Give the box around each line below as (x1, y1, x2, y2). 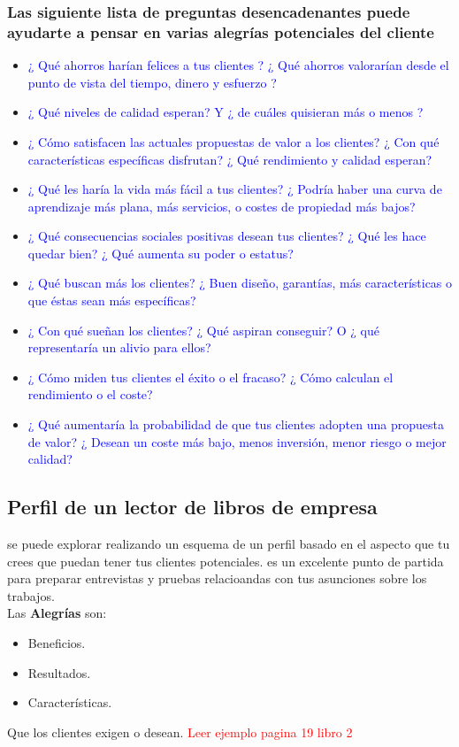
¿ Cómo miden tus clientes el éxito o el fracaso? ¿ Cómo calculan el (27, 367, 394, 386)
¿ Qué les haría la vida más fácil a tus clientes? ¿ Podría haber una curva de (27, 180, 442, 198)
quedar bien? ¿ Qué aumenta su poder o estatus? (27, 243, 294, 262)
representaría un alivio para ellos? (27, 338, 211, 357)
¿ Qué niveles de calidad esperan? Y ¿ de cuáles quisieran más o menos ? (27, 103, 424, 121)
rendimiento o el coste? (27, 385, 153, 404)
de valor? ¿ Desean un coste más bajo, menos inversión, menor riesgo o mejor (27, 432, 447, 451)
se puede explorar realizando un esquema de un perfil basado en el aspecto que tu (7, 535, 450, 553)
